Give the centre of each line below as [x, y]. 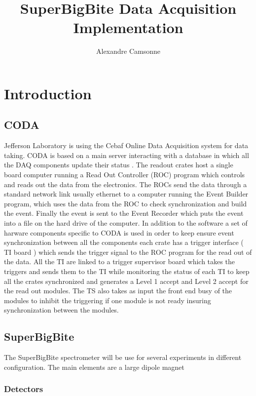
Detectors [24, 389]
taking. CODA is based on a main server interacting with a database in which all [127, 155]
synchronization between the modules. [61, 310]
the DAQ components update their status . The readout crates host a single [119, 165]
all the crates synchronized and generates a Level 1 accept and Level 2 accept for [126, 281]
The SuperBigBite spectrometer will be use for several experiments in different [123, 357]
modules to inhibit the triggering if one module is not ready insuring [108, 300]
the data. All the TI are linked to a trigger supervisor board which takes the [119, 261]
